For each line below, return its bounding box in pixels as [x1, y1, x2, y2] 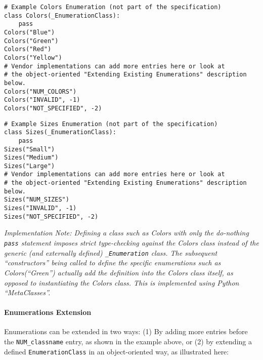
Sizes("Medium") [4, 154, 59, 162]
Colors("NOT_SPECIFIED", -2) [4, 104, 102, 112]
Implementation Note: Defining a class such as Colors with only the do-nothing [4, 227, 249, 238]
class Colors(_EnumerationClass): [4, 12, 120, 19]
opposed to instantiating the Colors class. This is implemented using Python [4, 277, 239, 288]
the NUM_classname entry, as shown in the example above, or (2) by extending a [4, 336, 252, 347]
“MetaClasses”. [4, 287, 51, 298]
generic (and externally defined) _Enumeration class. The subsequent [4, 247, 217, 258]
